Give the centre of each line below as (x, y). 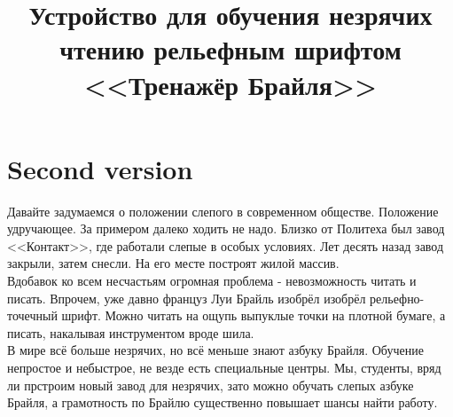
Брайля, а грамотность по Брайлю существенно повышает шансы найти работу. (223, 402)
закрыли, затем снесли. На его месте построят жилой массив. (173, 263)
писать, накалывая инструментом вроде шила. (131, 332)
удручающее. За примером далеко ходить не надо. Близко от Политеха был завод (226, 228)
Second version (100, 168)
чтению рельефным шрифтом (230, 49)
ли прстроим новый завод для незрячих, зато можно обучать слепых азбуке (211, 385)
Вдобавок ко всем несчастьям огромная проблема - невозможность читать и (212, 281)
